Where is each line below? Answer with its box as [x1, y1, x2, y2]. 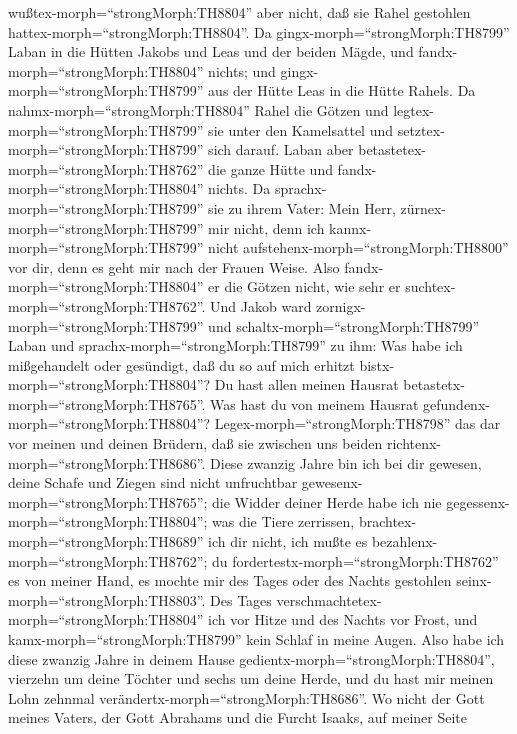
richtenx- [386, 433, 442, 454]
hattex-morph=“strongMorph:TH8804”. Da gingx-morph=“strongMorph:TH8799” [8, 21, 510, 42]
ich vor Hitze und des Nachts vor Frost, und [208, 609, 478, 630]
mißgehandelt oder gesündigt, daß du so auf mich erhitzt [8, 354, 355, 375]
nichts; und [208, 60, 276, 81]
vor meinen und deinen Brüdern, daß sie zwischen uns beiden [8, 433, 383, 454]
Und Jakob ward [210, 295, 312, 316]
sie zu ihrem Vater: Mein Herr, [208, 197, 396, 218]
